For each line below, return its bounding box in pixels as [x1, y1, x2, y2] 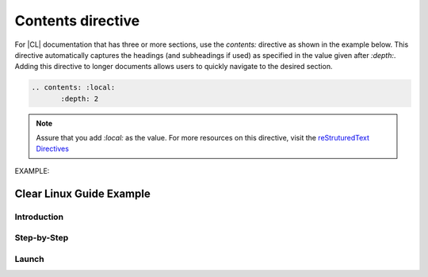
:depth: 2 [60, 94, 99, 103]
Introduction [14, 211, 63, 222]
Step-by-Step [14, 233, 69, 244]
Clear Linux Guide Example [14, 187, 151, 200]
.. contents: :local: [31, 83, 116, 92]
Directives [36, 144, 69, 154]
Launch [14, 253, 44, 264]
